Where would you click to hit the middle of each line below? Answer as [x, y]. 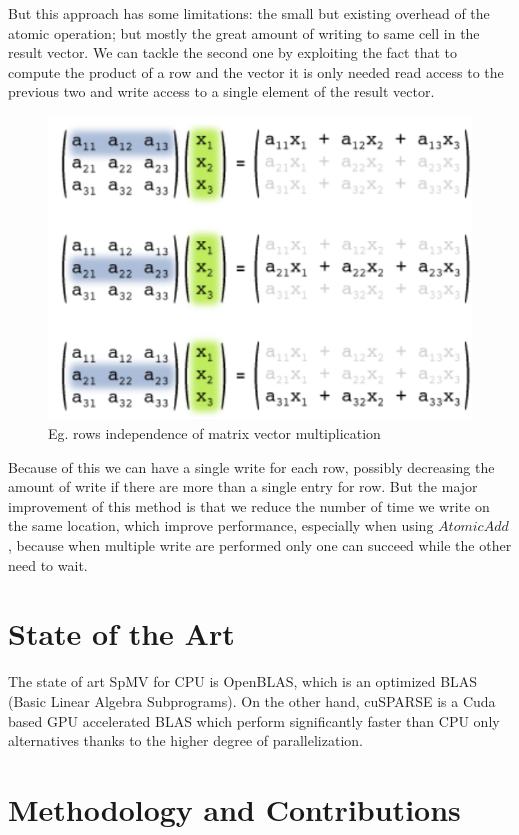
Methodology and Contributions [234, 808]
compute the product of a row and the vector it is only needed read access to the [256, 71]
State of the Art [121, 633]
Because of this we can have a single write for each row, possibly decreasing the [251, 466]
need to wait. [48, 564]
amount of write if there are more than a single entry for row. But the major [243, 486]
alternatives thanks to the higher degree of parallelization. [185, 740]
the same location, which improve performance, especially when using [221, 525]
